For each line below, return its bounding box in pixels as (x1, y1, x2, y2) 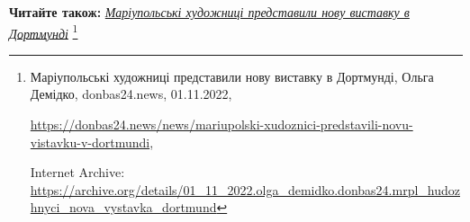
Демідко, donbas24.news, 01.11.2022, (30, 84, 232, 103)
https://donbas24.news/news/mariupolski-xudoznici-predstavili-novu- (30, 115, 413, 134)
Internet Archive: (30, 163, 125, 182)
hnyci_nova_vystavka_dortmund (30, 198, 217, 217)
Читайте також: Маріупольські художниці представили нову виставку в (9, 3, 410, 21)
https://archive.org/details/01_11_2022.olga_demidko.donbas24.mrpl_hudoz (30, 180, 460, 199)
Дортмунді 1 (9, 21, 78, 42)
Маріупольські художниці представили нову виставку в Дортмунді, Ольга (30, 67, 434, 85)
